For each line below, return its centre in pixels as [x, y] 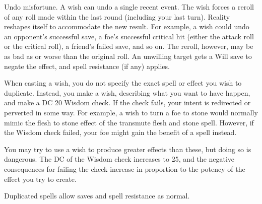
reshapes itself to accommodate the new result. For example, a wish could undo [127, 26]
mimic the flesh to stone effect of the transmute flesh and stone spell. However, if [129, 122]
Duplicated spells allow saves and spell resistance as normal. [97, 196]
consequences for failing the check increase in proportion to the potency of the [125, 168]
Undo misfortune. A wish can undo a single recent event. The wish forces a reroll [129, 7]
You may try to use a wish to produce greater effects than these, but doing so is [128, 149]
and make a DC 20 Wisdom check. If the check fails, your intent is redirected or [127, 103]
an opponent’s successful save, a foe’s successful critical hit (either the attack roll [129, 36]
